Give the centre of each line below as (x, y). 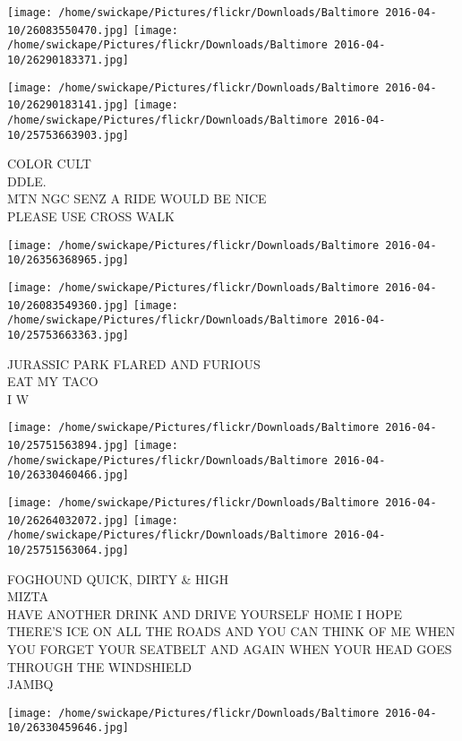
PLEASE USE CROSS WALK (91, 216)
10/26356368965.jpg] (68, 260)
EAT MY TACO (53, 381)
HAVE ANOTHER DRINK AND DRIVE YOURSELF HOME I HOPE (205, 613)
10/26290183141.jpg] (68, 105)
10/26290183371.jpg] (68, 60)
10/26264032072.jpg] (68, 520)
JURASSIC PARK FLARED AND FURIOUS (134, 363)
